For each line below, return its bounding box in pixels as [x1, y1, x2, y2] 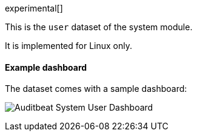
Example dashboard [5, 62, 87, 73]
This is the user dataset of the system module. [5, 22, 193, 32]
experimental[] [5, 3, 63, 13]
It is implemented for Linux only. [5, 40, 133, 51]
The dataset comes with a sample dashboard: [5, 83, 187, 94]
